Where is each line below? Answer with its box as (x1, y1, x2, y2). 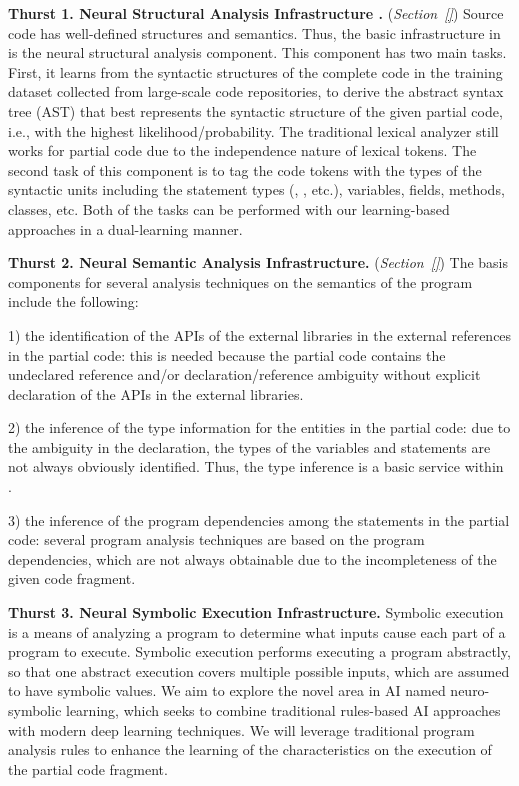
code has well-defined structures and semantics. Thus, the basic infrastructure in (8, 22, 501, 43)
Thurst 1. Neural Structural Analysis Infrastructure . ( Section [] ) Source (8, 3, 504, 23)
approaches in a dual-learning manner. (8, 218, 243, 239)
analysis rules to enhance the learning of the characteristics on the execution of (8, 739, 492, 760)
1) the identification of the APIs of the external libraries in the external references (8, 324, 512, 345)
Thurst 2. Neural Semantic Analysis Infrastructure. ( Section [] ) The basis (8, 252, 509, 273)
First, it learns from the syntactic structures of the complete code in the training (8, 61, 503, 82)
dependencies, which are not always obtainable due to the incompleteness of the (8, 548, 497, 569)
